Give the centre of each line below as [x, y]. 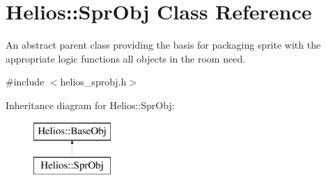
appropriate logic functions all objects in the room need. [126, 58]
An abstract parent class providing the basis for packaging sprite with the [163, 45]
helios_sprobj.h [93, 82]
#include [25, 82]
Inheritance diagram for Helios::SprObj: [90, 105]
